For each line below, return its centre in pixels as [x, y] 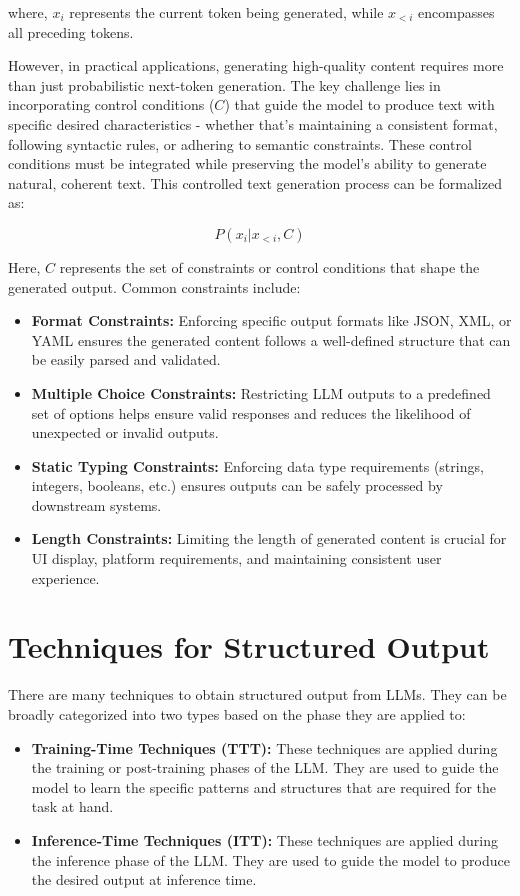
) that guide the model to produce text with [359, 104]
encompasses [456, 12]
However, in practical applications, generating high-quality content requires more [256, 65]
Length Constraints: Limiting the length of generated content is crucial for [269, 538]
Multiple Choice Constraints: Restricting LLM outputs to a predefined [261, 392]
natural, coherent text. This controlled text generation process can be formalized [255, 182]
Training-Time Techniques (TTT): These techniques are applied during [264, 747]
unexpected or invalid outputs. [125, 432]
